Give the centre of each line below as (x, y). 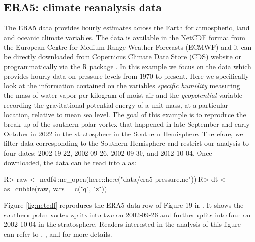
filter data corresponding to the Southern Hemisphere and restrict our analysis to (127, 143)
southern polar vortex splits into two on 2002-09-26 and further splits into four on (127, 214)
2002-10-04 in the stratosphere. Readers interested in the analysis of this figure (122, 224)
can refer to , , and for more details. (58, 234)
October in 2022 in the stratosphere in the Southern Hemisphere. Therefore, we (124, 133)
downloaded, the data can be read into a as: (70, 162)
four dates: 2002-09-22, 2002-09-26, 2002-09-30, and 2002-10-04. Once (108, 152)
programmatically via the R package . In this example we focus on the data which (127, 66)
